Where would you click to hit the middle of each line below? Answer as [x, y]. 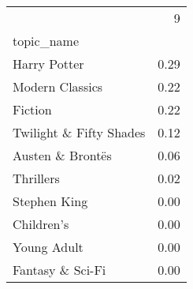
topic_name [46, 41]
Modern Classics [58, 86]
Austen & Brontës [62, 155]
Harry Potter [48, 64]
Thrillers [36, 178]
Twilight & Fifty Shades [79, 132]
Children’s [41, 224]
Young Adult [48, 247]
